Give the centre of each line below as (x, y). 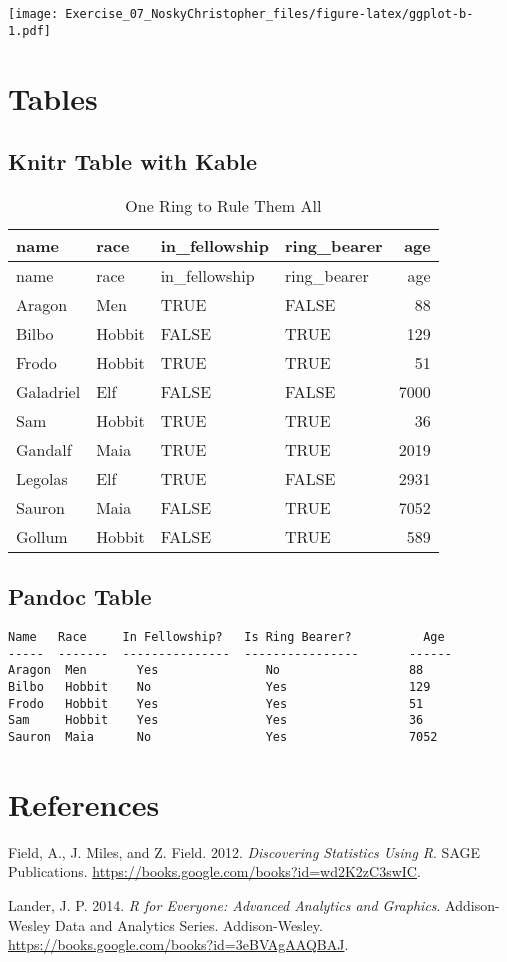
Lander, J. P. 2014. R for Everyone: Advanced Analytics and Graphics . (224, 905)
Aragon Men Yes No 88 (216, 670)
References (84, 803)
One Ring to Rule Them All (223, 205)
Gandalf (44, 449)
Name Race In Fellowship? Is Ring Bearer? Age (226, 637)
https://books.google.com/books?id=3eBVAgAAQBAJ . (178, 944)
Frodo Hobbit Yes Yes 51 (216, 703)
